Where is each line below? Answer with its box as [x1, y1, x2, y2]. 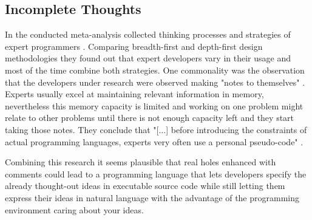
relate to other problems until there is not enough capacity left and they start [5, 111, 294, 124]
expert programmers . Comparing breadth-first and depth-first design [5, 40, 263, 52]
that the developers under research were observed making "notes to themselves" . [5, 75, 305, 88]
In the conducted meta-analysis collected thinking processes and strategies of [5, 28, 291, 41]
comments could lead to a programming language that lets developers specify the [5, 167, 307, 180]
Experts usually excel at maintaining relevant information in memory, [5, 88, 264, 100]
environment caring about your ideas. [5, 203, 144, 216]
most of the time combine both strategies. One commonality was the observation [5, 63, 305, 76]
